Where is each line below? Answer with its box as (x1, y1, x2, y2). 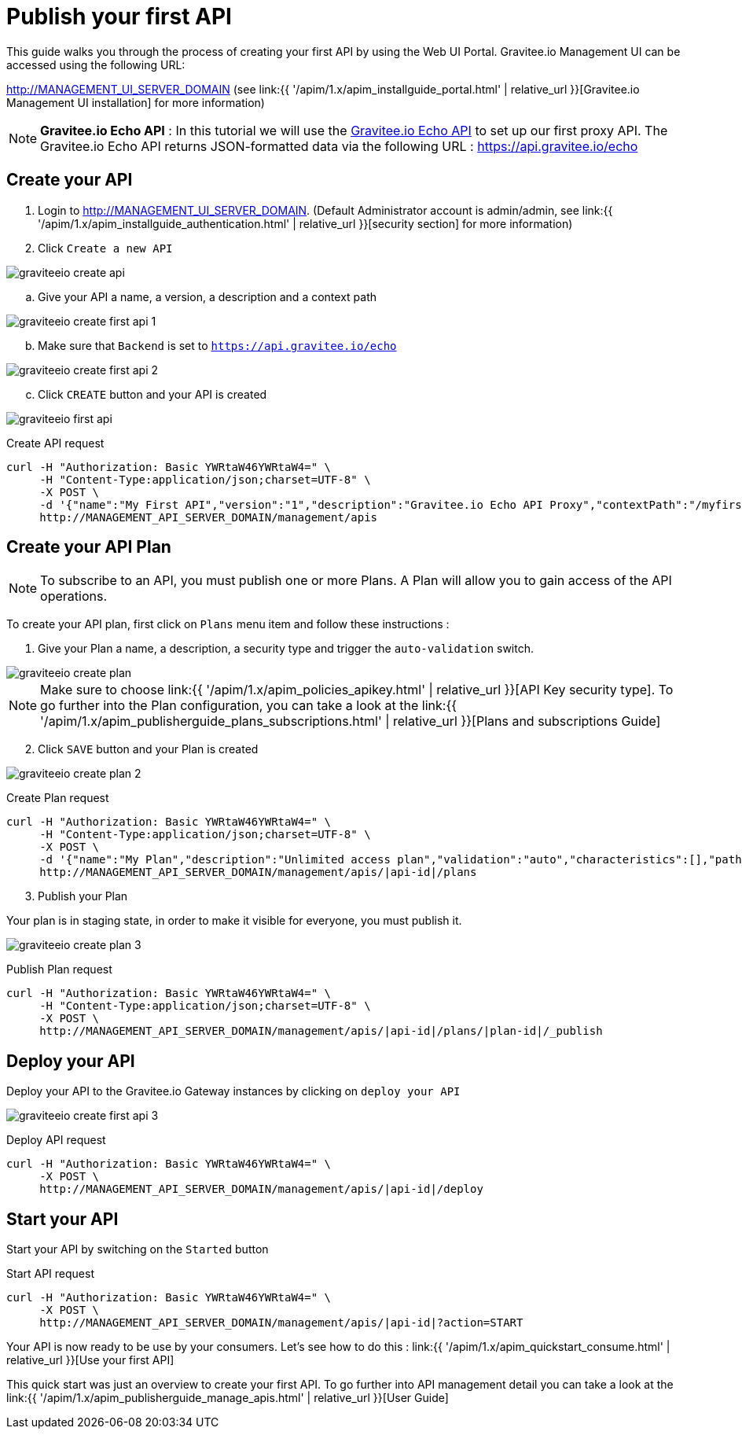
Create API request (6, 436, 105, 450)
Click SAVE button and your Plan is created (38, 742, 259, 756)
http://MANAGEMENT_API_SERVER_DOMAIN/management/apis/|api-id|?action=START (39, 1316, 523, 1330)
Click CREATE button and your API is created (38, 387, 267, 401)
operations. (40, 588, 107, 605)
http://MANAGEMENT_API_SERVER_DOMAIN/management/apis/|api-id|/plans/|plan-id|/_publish (39, 1025, 603, 1038)
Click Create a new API (38, 241, 173, 255)
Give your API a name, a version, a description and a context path (38, 289, 377, 304)
